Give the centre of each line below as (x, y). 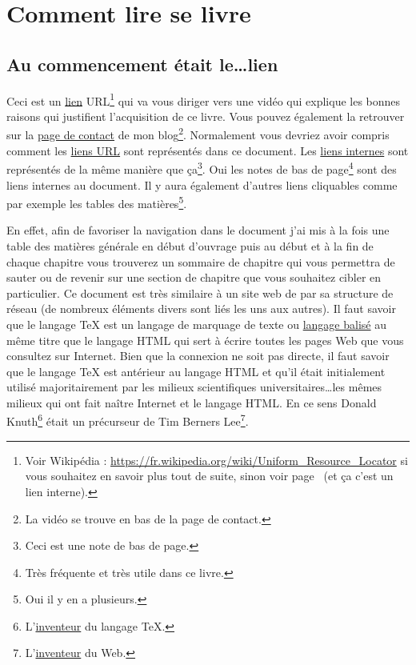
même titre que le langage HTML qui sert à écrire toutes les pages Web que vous (205, 340)
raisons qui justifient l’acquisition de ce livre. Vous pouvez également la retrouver (206, 116)
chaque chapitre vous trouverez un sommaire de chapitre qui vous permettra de (201, 261)
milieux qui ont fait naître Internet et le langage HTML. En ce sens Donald (192, 402)
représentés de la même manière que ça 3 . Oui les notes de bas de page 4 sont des (202, 168)
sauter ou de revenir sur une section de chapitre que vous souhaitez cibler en (194, 277)
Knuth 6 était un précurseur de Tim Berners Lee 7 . (128, 420)
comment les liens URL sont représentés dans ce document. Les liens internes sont (208, 150)
